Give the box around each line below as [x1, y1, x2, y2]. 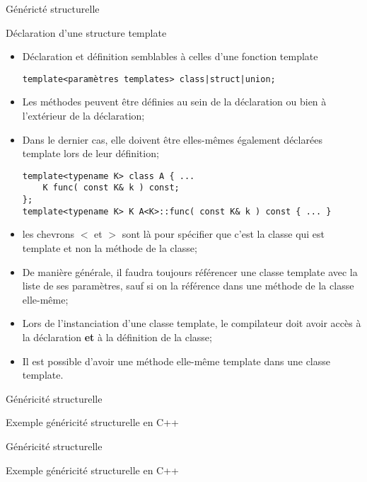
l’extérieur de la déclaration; [22, 108, 145, 123]
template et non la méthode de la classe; [22, 241, 197, 256]
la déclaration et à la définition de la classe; [22, 330, 212, 344]
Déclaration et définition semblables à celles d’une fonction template [22, 49, 318, 64]
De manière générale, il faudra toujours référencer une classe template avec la [22, 264, 358, 279]
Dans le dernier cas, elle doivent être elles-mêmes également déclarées [22, 132, 322, 147]
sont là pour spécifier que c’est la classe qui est [122, 226, 325, 241]
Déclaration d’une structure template [6, 25, 167, 40]
